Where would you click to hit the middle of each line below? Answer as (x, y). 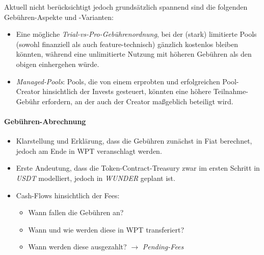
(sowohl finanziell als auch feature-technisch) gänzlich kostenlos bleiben (127, 44)
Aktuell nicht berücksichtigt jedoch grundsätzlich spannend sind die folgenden (126, 7)
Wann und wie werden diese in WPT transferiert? (106, 229)
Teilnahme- (231, 91)
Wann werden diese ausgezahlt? (77, 247)
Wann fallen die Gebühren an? (76, 212)
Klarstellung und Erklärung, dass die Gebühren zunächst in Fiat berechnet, (134, 141)
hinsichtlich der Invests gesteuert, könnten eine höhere (127, 91)
